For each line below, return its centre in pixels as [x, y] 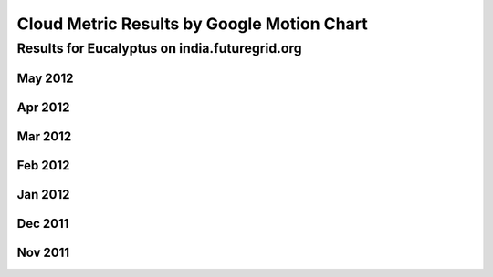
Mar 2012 [44, 136]
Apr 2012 [43, 107]
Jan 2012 [43, 195]
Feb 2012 [43, 165]
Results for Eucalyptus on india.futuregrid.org [159, 48]
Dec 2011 [43, 223]
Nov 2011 [43, 252]
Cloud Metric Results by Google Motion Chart [193, 24]
